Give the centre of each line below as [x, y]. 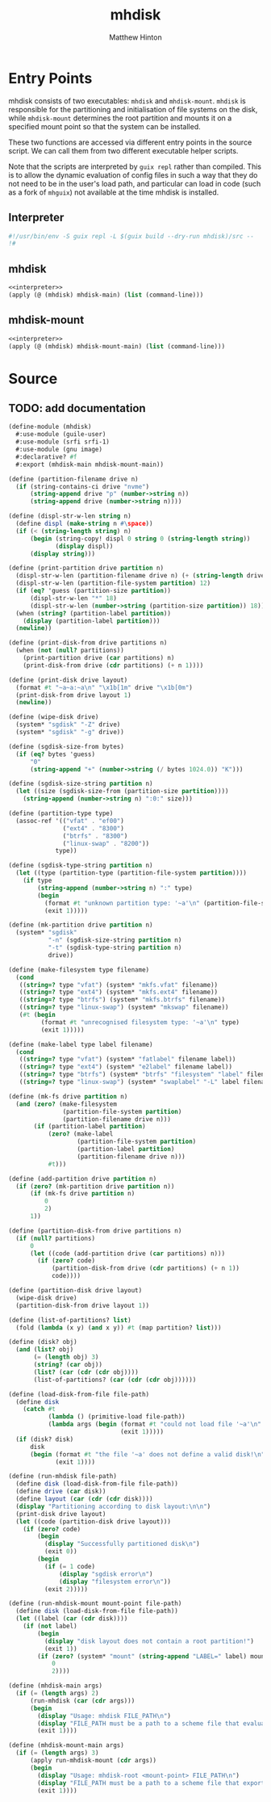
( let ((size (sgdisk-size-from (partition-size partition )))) [122, 792]
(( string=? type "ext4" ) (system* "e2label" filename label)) [125, 1067]
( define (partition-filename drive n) [73, 479]
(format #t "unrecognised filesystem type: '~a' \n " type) [140, 1022]
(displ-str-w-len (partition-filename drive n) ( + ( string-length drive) [142, 576]
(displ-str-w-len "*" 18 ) [73, 598]
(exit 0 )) [61, 1552]
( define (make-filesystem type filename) [79, 970]
